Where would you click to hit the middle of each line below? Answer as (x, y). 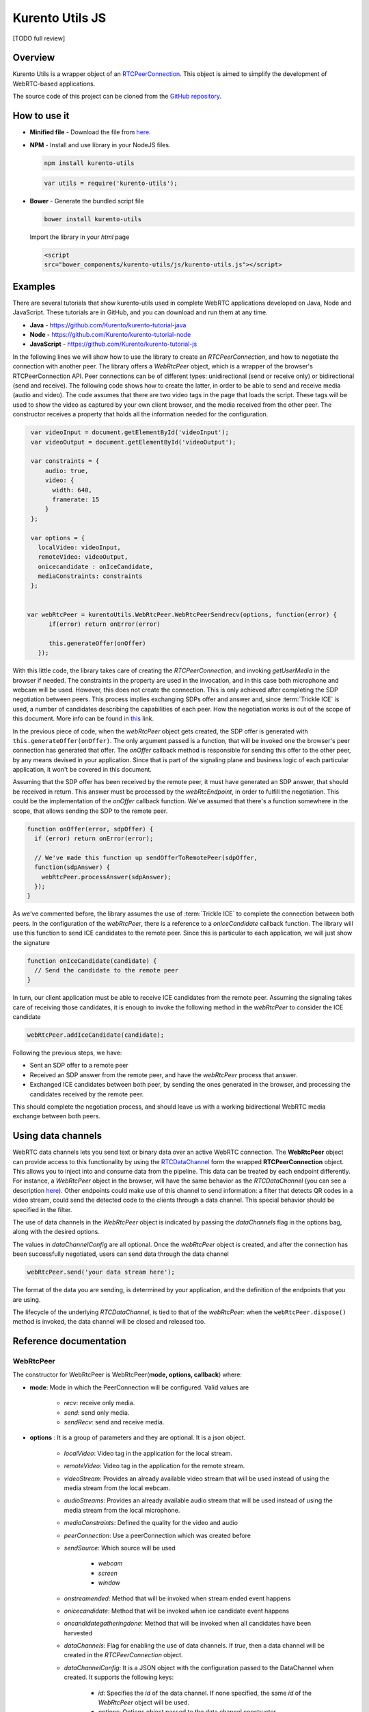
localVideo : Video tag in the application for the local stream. (148, 1453)
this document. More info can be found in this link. (83, 718)
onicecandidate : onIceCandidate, (96, 566)
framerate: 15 (76, 499)
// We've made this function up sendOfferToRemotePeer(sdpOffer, (146, 857)
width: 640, (72, 490)
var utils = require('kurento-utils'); (111, 184)
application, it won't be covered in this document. (82, 770)
